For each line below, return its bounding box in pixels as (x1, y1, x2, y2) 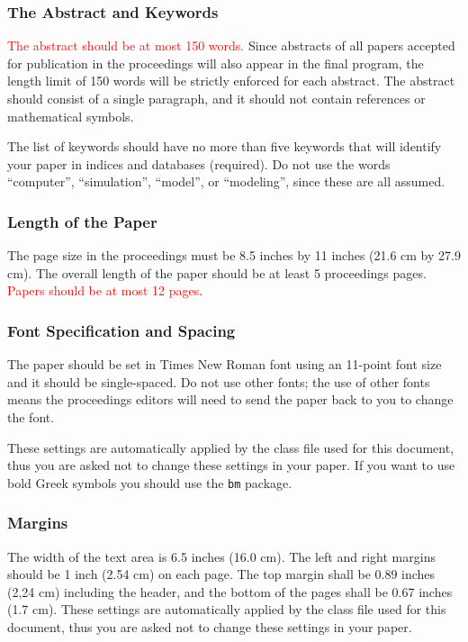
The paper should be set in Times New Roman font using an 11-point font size (7, 355, 442, 374)
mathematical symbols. (7, 106, 134, 125)
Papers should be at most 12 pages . (7, 281, 203, 300)
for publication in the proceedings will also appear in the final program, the (7, 53, 424, 72)
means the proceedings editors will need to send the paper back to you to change (7, 390, 454, 409)
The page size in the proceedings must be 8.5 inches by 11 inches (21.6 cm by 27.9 (7, 246, 461, 265)
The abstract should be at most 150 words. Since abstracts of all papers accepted (7, 36, 455, 55)
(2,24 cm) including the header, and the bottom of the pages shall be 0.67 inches (7, 582, 453, 601)
